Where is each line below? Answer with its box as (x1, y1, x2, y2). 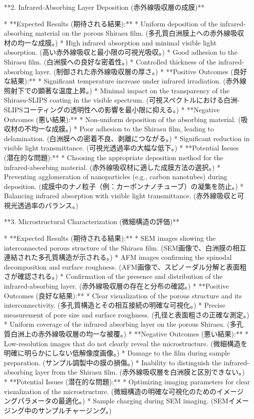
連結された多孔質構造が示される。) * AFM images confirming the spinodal (4, 252, 232, 262)
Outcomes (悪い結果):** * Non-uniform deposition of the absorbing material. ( (4, 114, 241, 124)
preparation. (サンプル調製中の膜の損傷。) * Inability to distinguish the (4, 357, 222, 367)
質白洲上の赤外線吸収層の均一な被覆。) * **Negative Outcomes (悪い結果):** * (4, 329, 249, 338)
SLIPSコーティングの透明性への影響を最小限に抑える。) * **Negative (4, 104, 220, 114)
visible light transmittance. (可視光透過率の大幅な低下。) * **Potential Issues (4, 143, 239, 153)
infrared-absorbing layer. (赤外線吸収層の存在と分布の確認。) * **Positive (4, 281, 229, 291)
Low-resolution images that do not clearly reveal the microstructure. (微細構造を (4, 338, 248, 348)
